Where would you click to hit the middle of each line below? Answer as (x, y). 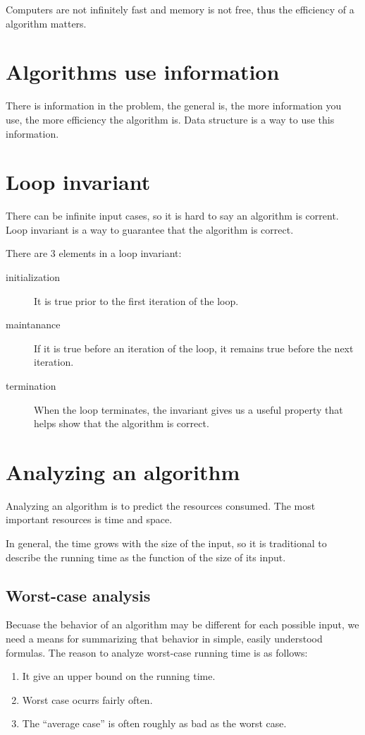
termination (31, 385)
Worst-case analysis (78, 595)
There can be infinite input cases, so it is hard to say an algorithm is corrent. (172, 216)
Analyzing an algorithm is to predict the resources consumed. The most (161, 505)
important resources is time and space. (89, 519)
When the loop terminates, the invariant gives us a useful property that (188, 409)
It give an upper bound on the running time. (119, 676)
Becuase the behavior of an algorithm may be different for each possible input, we (182, 625)
